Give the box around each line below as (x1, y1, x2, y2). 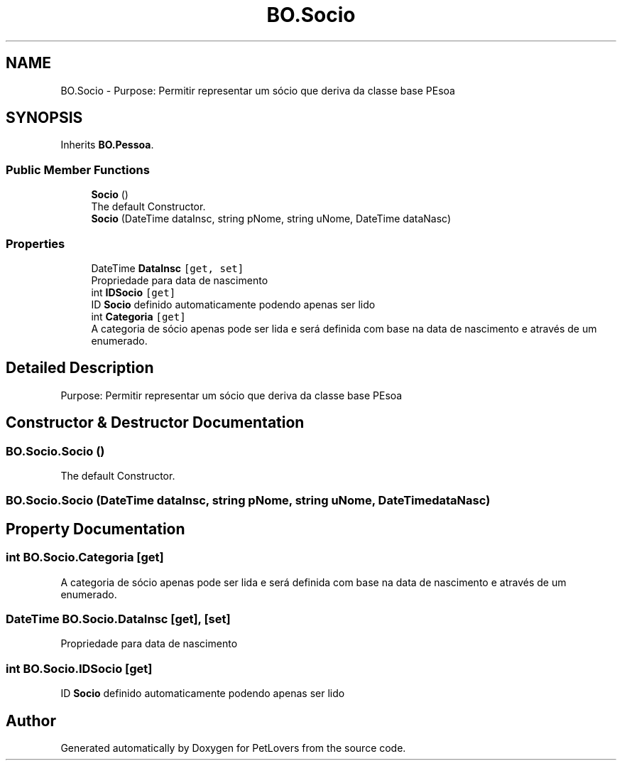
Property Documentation (6, 519, 185, 538)
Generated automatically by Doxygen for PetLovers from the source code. (60, 741, 406, 754)
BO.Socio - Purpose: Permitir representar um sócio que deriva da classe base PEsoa (60, 84, 455, 97)
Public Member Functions (6, 162, 150, 177)
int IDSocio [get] (91, 286, 176, 298)
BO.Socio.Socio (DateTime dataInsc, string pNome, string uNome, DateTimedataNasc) (6, 493, 491, 508)
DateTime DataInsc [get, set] (91, 261, 244, 274)
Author (6, 711, 56, 730)
